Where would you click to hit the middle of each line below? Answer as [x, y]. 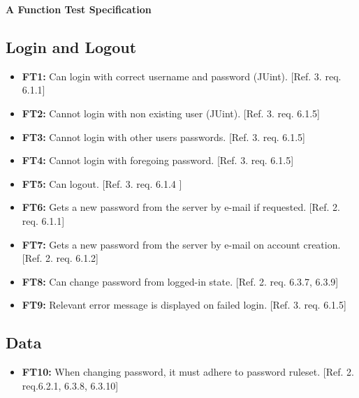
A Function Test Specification [79, 9]
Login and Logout [71, 46]
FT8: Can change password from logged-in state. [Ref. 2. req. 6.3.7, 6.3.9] [180, 281]
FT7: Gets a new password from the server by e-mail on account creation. [181, 244]
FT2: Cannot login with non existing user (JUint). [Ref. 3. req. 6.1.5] [171, 113]
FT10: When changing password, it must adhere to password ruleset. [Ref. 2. [188, 372]
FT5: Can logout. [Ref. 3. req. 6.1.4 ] [102, 183]
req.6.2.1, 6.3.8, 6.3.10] [70, 385]
